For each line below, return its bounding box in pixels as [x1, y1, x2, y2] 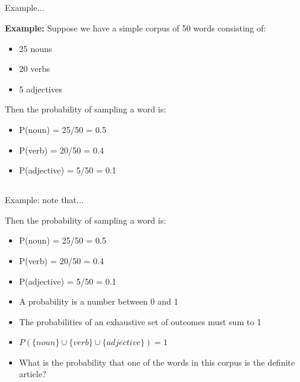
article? [19, 367, 46, 380]
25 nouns [19, 42, 53, 54]
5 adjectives [19, 82, 63, 95]
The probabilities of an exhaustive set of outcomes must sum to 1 [19, 315, 261, 328]
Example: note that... [5, 193, 84, 206]
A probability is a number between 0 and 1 [19, 295, 179, 308]
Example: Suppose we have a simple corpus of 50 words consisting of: [5, 21, 266, 34]
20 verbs [19, 62, 50, 75]
